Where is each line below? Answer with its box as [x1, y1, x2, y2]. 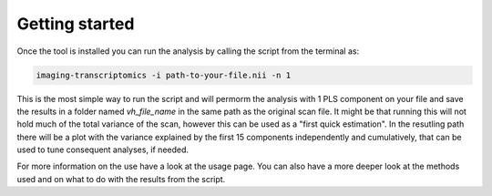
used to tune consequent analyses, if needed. [16, 144, 190, 155]
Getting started [16, 14, 135, 34]
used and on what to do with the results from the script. [16, 173, 226, 184]
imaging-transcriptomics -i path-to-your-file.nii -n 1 [36, 69, 292, 80]
